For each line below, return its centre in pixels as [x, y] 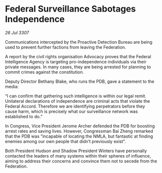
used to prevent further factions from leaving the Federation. [65, 47]
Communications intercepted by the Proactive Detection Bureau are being [79, 42]
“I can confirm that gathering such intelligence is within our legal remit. [76, 96]
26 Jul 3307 [17, 32]
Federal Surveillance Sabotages [71, 9]
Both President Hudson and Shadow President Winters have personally [76, 151]
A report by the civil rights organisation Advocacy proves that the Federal [78, 56]
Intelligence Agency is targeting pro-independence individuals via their [76, 62]
